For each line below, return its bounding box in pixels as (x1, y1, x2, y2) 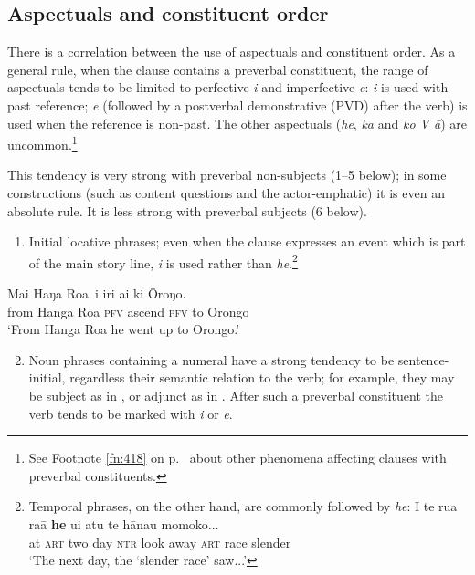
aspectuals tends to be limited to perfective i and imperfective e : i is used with (7, 78, 449, 97)
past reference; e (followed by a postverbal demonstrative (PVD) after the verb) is (7, 95, 468, 114)
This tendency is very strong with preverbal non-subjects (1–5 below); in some (7, 165, 447, 184)
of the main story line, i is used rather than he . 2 (28, 250, 298, 272)
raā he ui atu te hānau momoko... (28, 514, 219, 533)
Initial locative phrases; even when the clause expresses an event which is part (28, 232, 466, 251)
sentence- (397, 350, 449, 369)
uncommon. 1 (7, 132, 78, 153)
